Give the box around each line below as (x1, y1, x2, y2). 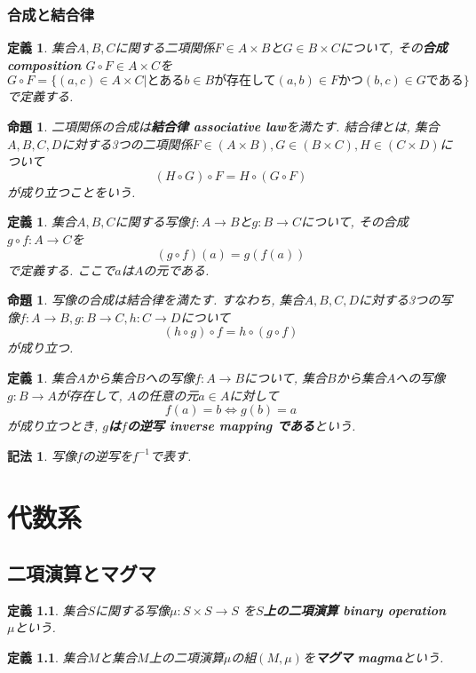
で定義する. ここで (7, 260, 115, 279)
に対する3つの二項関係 (61, 134, 193, 153)
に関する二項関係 (115, 38, 215, 57)
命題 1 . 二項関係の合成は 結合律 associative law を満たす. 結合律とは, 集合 (7, 117, 440, 135)
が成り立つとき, (7, 416, 99, 435)
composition (7, 55, 82, 74)
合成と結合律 (7, 3, 95, 25)
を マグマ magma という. (302, 648, 444, 667)
